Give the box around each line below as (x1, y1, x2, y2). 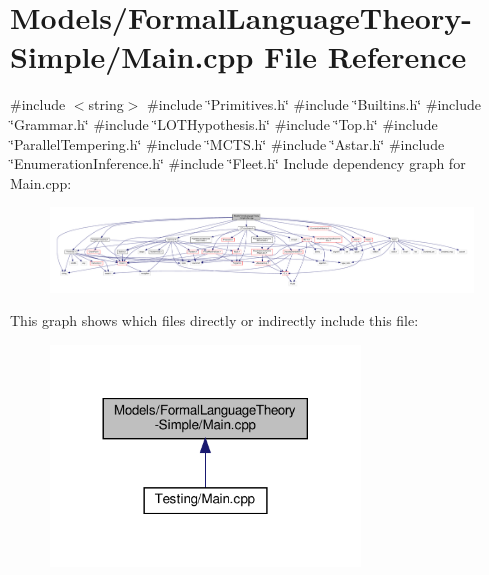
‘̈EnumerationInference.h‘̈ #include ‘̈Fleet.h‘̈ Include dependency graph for (10, 153, 466, 174)
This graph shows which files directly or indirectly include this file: (10, 310, 419, 331)
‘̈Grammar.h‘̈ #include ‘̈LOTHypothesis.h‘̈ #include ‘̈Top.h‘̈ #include (10, 113, 438, 134)
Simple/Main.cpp (10, 36, 254, 77)
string (88, 94, 124, 115)
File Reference (264, 36, 467, 77)
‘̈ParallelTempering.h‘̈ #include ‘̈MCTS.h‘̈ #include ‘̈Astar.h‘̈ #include (10, 133, 445, 154)
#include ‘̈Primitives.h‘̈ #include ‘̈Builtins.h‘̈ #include (147, 94, 481, 115)
